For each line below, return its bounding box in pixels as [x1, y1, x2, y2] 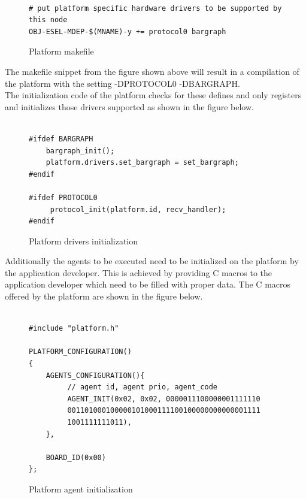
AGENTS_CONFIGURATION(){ [46, 371, 145, 380]
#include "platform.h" [29, 324, 119, 333]
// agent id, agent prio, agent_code [67, 383, 217, 392]
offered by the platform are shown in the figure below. [5, 290, 203, 303]
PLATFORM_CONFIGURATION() [29, 347, 132, 356]
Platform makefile [29, 45, 94, 58]
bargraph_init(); [46, 146, 115, 155]
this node [29, 16, 68, 25]
